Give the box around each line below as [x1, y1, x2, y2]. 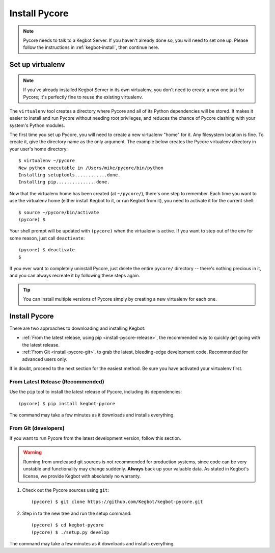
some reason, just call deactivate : [9, 235, 85, 241]
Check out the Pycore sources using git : [22, 487, 109, 493]
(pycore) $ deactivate [18, 247, 75, 253]
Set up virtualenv [9, 60, 65, 69]
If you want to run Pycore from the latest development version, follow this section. [9, 435, 181, 441]
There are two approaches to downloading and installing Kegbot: [9, 325, 146, 331]
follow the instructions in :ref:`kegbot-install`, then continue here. [23, 44, 159, 50]
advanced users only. [22, 356, 67, 362]
